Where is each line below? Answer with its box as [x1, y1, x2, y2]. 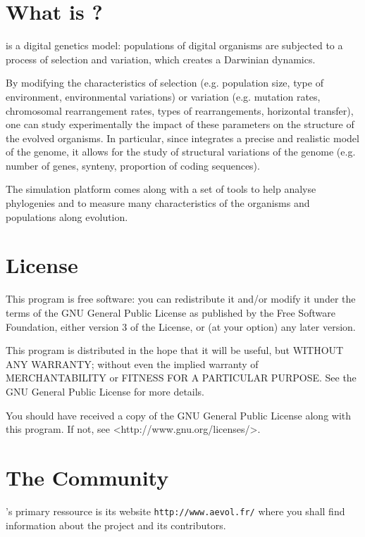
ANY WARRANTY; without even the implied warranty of [6, 356, 259, 371]
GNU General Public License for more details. [6, 384, 205, 398]
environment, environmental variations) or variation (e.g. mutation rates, [6, 89, 321, 103]
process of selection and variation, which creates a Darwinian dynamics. [6, 51, 316, 66]
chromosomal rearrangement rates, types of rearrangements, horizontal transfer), [6, 103, 354, 118]
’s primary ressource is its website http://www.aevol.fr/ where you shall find [6, 503, 345, 518]
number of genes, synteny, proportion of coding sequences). [6, 158, 260, 172]
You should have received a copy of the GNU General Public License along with [6, 408, 352, 422]
